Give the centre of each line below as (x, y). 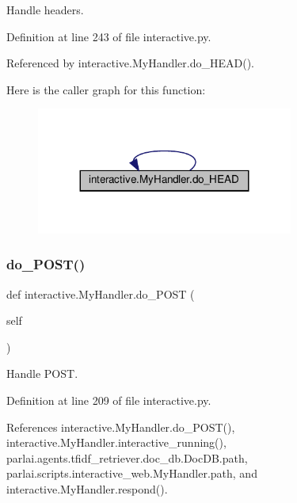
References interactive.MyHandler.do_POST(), (121, 427)
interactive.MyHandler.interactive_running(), (116, 442)
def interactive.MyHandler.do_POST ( (101, 293)
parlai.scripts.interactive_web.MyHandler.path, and (132, 473)
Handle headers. (45, 10)
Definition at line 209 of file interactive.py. (109, 400)
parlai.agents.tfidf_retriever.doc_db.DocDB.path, (127, 457)
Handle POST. (42, 373)
